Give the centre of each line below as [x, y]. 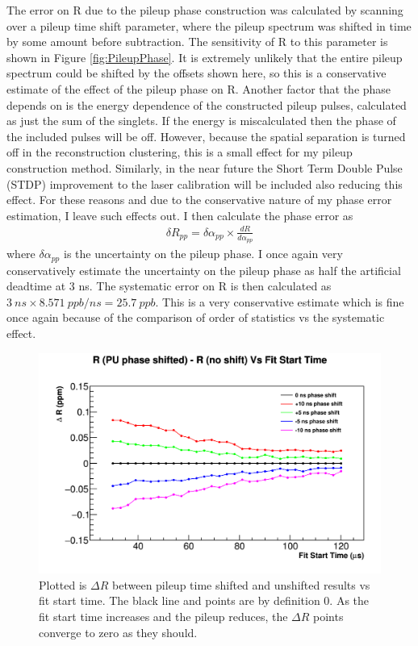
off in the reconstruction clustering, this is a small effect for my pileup [180, 152]
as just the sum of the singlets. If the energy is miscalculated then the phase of [201, 121]
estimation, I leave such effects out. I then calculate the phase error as [180, 215]
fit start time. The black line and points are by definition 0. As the [204, 600]
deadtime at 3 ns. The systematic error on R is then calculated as [169, 286]
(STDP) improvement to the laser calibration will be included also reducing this [205, 183]
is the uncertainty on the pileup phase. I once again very [203, 254]
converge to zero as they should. [118, 632]
